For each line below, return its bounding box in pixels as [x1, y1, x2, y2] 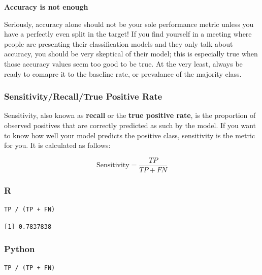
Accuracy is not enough [4, 2, 88, 12]
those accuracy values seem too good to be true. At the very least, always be [4, 58, 243, 69]
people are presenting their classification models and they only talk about [4, 38, 233, 49]
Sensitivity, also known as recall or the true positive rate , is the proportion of [4, 110, 256, 120]
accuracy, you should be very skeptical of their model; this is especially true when [4, 48, 258, 59]
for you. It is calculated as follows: [4, 140, 111, 150]
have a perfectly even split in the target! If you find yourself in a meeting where [4, 28, 252, 39]
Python [4, 242, 35, 255]
